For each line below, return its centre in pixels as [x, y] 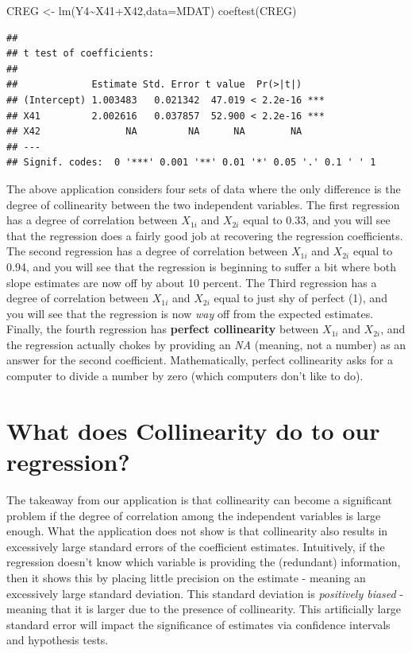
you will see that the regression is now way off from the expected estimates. [190, 313]
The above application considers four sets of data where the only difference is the [204, 188]
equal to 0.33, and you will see [317, 220]
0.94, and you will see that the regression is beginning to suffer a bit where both [201, 266]
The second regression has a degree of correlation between [147, 251]
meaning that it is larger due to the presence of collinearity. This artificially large [204, 609]
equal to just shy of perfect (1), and [300, 298]
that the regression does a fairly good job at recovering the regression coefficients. [205, 235]
